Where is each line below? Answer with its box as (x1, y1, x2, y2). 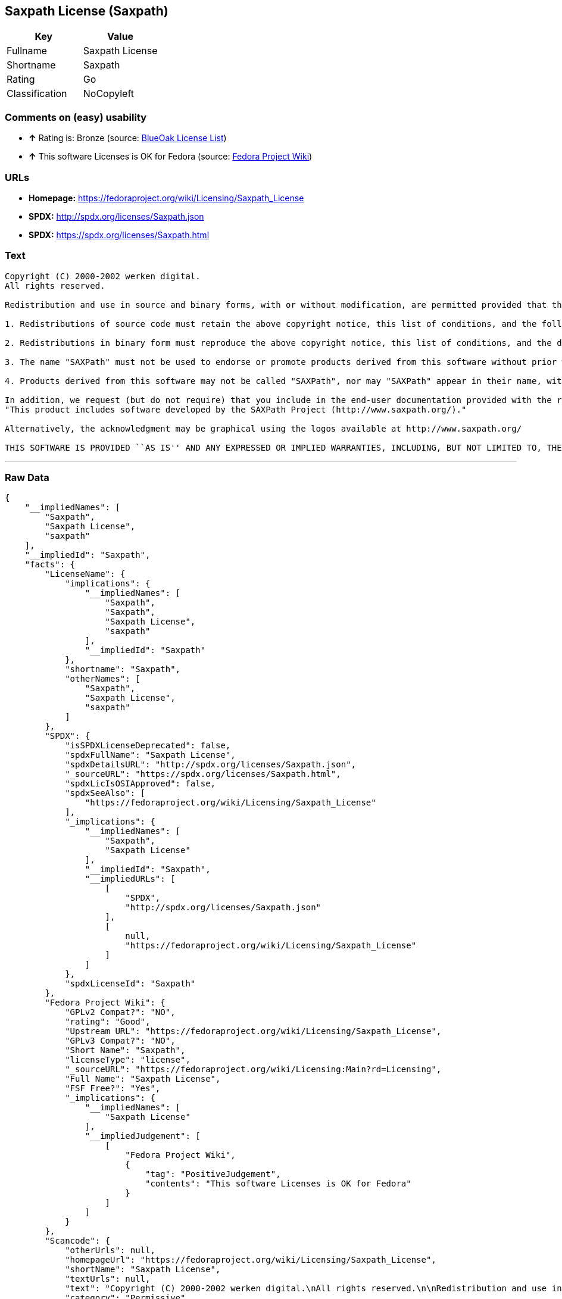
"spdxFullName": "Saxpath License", (65, 750, 236, 760)
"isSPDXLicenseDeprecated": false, (65, 741, 231, 751)
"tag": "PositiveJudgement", (145, 1169, 281, 1179)
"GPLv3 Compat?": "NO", (65, 1036, 176, 1046)
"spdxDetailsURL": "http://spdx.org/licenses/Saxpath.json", (65, 760, 357, 770)
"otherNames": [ (65, 674, 140, 684)
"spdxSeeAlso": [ (65, 788, 146, 798)
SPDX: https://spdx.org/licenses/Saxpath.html (29, 229, 210, 240)
